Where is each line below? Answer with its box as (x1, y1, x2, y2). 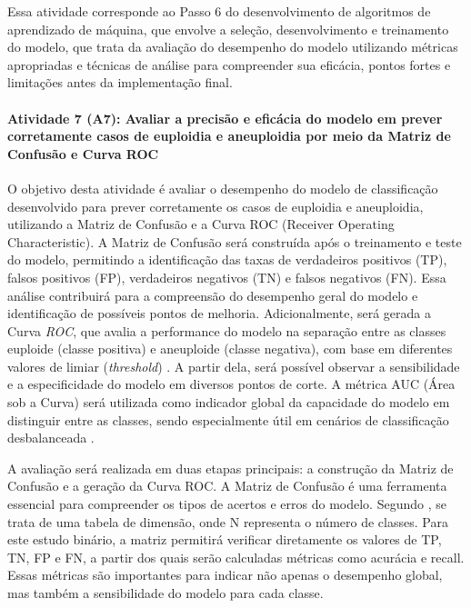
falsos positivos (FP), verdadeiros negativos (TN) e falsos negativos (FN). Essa (7, 267, 446, 286)
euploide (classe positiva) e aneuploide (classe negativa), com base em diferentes (7, 339, 453, 358)
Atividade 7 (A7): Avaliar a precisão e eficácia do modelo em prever (7, 108, 443, 127)
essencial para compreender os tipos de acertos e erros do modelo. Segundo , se (7, 494, 446, 513)
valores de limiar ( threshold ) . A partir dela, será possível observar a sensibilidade (7, 356, 460, 375)
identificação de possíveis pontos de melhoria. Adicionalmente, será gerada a (7, 304, 431, 323)
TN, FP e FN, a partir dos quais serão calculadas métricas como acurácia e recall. (7, 547, 465, 566)
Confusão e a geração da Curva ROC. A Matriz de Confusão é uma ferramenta (7, 476, 447, 495)
